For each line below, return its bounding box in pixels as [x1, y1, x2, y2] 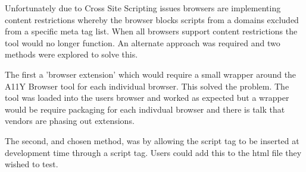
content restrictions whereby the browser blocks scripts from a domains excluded [5, 13, 299, 26]
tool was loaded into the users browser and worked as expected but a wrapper [5, 91, 289, 104]
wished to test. [5, 158, 58, 170]
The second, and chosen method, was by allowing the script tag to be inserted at [5, 134, 299, 146]
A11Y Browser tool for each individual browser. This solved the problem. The [5, 79, 289, 92]
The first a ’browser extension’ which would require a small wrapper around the [5, 68, 296, 80]
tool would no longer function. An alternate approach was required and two [5, 36, 280, 49]
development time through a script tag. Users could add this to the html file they [5, 146, 302, 158]
